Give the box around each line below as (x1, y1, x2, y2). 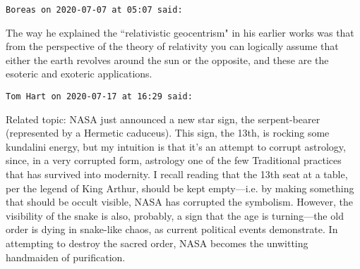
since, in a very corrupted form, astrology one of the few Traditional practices (6, 153, 342, 168)
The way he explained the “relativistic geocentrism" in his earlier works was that (6, 25, 354, 39)
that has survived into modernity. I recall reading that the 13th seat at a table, (6, 167, 348, 182)
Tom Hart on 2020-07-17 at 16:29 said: (6, 92, 193, 102)
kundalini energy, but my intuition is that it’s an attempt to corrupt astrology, (6, 139, 346, 154)
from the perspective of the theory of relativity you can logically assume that (6, 39, 339, 54)
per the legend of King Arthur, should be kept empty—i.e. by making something (6, 180, 354, 195)
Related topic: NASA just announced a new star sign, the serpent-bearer (6, 111, 320, 126)
